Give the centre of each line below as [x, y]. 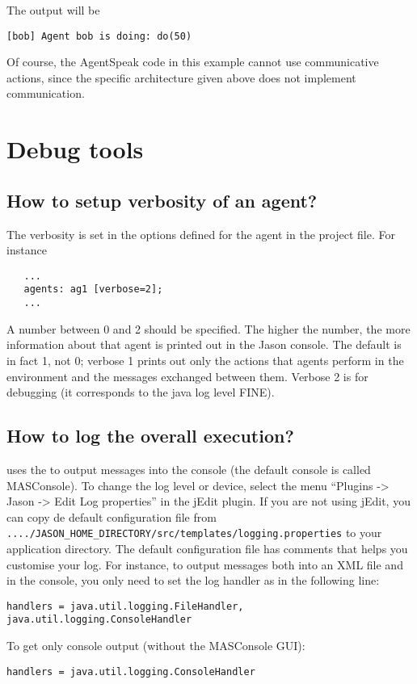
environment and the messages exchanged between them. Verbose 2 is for [187, 376]
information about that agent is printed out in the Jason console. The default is [204, 344]
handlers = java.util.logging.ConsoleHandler [131, 671]
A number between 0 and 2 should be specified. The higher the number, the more [208, 328]
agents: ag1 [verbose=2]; [93, 290]
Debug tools [75, 149]
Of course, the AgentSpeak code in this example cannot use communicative [193, 62]
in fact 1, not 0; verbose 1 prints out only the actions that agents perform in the [205, 360]
